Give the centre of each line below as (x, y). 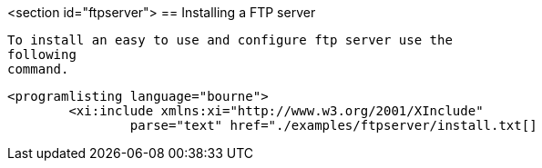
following (42, 54)
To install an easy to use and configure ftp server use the (230, 40)
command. (38, 69)
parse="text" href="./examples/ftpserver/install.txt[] (333, 125)
